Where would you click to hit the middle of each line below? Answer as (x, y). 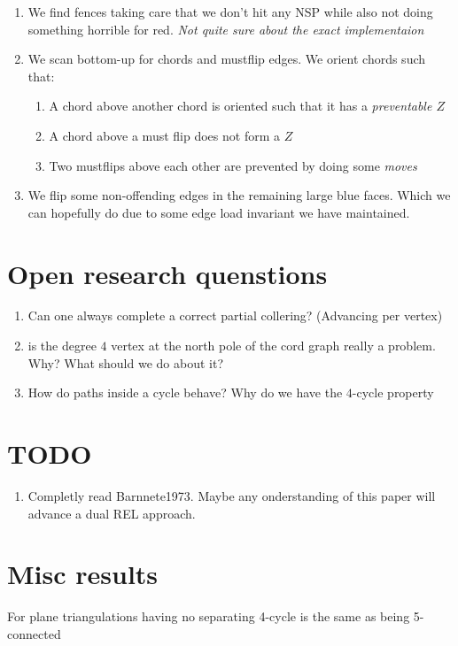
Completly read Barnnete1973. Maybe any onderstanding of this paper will (232, 495)
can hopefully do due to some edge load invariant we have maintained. (219, 212)
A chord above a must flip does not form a (164, 135)
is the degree (62, 346)
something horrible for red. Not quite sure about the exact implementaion (226, 29)
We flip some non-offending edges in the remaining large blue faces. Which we (239, 195)
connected (34, 633)
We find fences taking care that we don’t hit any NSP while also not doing (230, 12)
